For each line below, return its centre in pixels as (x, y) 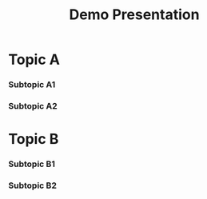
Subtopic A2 (33, 106)
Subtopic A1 (32, 85)
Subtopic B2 (33, 185)
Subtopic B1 (32, 164)
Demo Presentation (134, 15)
